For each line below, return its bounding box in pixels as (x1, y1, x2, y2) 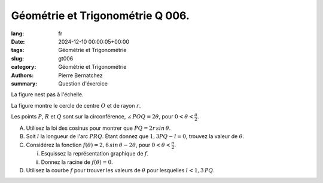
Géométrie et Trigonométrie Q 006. (11, 9, 190, 22)
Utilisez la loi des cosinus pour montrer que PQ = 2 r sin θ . (26, 124, 171, 132)
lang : (11, 30, 25, 37)
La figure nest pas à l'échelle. (11, 91, 84, 98)
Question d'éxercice (58, 80, 108, 87)
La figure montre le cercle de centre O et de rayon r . (11, 102, 141, 109)
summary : (11, 80, 38, 87)
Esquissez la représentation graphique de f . (41, 150, 149, 157)
